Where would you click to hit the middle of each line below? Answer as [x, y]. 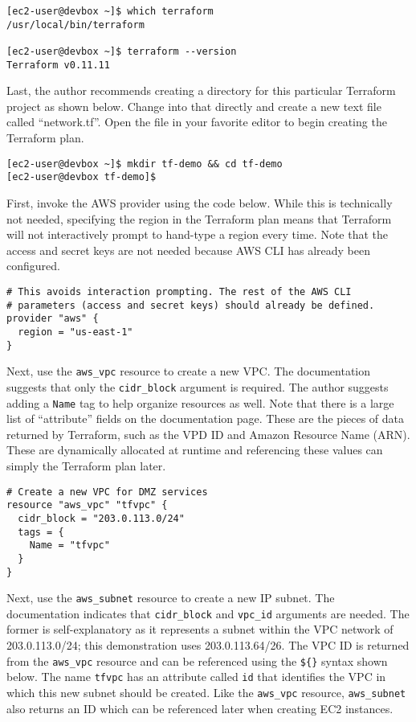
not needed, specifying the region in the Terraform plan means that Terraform [199, 218]
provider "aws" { [53, 319]
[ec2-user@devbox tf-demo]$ [82, 177]
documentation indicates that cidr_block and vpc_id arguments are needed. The [208, 613]
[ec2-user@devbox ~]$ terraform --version [122, 51]
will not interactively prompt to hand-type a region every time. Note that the [197, 234]
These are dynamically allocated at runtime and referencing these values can [195, 450]
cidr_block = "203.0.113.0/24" [101, 518]
